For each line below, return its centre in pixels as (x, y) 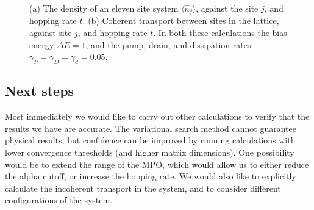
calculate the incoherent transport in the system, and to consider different (143, 188)
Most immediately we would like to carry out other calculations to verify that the (157, 116)
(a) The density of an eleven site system (104, 8)
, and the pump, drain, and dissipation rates (168, 44)
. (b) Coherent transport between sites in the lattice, (181, 20)
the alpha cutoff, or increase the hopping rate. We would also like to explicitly (151, 176)
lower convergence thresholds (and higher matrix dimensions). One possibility (150, 152)
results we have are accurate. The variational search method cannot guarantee (151, 128)
